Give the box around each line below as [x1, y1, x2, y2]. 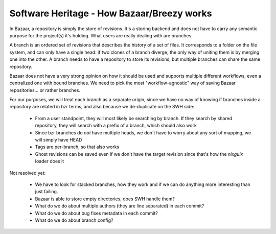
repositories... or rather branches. [9, 87, 80, 93]
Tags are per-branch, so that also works [35, 144, 120, 150]
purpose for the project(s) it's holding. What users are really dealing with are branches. [9, 32, 193, 38]
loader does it [35, 158, 64, 165]
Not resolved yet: [9, 170, 46, 176]
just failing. [35, 189, 58, 195]
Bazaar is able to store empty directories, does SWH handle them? [35, 196, 175, 202]
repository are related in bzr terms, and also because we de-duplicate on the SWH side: [9, 104, 194, 110]
